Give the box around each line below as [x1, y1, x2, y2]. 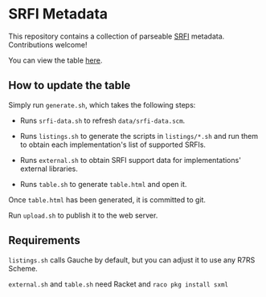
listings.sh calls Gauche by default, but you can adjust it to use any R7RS [8, 254, 256, 265]
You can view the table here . [8, 55, 103, 65]
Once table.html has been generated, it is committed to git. [8, 194, 207, 205]
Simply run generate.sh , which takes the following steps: [8, 100, 196, 109]
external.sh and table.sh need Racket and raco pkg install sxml [8, 279, 229, 289]
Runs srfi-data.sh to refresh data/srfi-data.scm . [19, 116, 186, 125]
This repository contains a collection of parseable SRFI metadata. [8, 31, 225, 41]
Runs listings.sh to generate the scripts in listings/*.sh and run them [19, 131, 259, 140]
